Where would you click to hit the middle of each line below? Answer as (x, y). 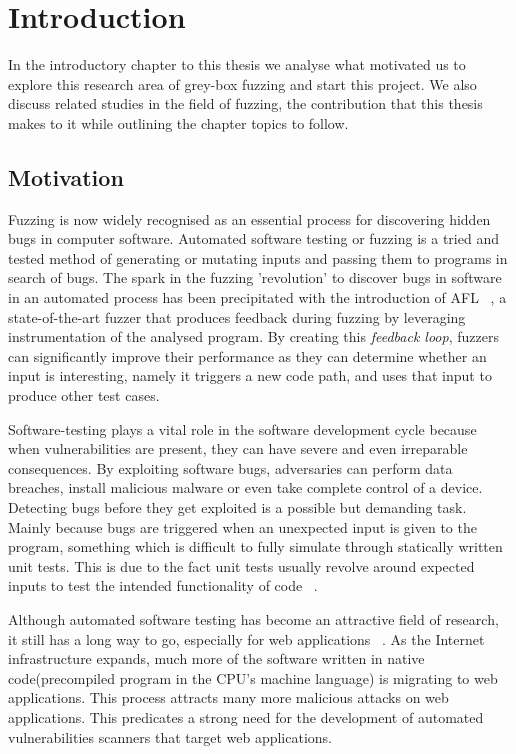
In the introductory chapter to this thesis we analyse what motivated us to (237, 64)
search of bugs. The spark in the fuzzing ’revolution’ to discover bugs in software (255, 277)
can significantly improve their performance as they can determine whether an (247, 355)
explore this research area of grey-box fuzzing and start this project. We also (242, 83)
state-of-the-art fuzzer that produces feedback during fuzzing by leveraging (237, 316)
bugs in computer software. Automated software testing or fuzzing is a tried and (253, 238)
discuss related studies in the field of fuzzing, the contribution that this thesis (245, 103)
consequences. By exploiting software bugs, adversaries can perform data (230, 467)
